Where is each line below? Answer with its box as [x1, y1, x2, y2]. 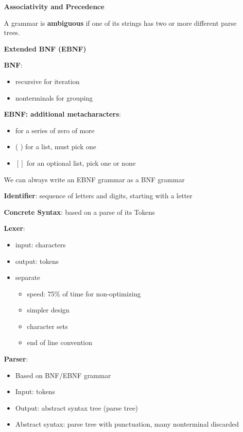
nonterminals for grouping [15, 92, 93, 103]
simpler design [27, 305, 69, 315]
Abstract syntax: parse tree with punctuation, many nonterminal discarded [15, 419, 239, 429]
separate [15, 272, 40, 282]
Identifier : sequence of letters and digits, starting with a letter [4, 190, 192, 201]
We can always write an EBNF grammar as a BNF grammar [4, 174, 185, 184]
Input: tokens [15, 386, 55, 397]
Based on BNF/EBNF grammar [15, 370, 111, 380]
